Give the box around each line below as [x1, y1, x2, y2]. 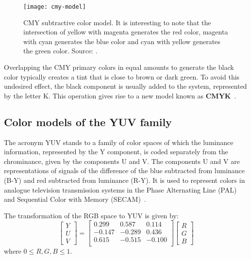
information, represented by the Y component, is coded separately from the [4, 146, 228, 157]
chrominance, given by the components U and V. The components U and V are [4, 156, 240, 166]
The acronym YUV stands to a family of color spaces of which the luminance [4, 137, 234, 147]
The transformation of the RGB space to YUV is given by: [4, 210, 179, 220]
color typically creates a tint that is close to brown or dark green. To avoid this [4, 71, 240, 81]
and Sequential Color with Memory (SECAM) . [4, 194, 146, 204]
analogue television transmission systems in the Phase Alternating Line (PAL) [4, 184, 237, 194]
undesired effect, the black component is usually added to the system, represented [4, 81, 247, 91]
